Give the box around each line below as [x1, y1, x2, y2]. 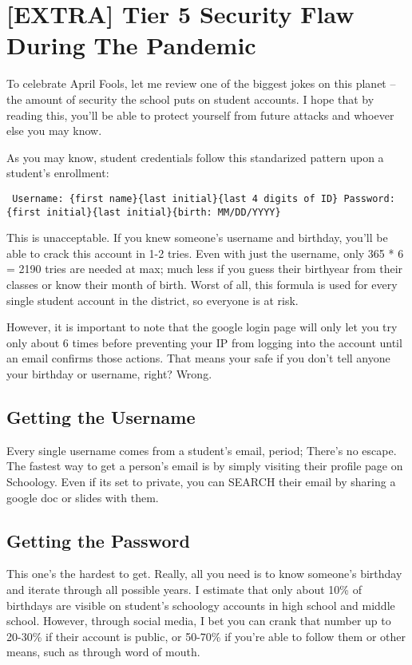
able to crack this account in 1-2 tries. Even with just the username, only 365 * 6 [6, 244, 404, 261]
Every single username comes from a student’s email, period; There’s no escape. [6, 441, 397, 458]
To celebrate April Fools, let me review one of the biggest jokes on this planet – [6, 75, 396, 92]
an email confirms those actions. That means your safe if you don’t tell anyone [6, 350, 390, 366]
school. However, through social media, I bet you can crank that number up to [6, 612, 391, 629]
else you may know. [6, 122, 102, 139]
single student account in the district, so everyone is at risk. [6, 291, 299, 308]
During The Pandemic [6, 29, 256, 61]
